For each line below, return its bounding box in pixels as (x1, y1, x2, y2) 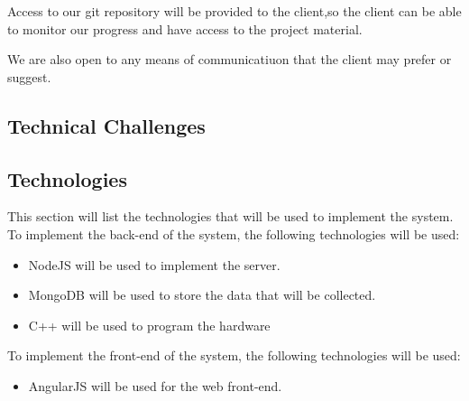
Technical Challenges (7, 111, 206, 139)
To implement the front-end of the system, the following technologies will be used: (7, 346, 461, 365)
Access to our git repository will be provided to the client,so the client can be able (7, 2, 462, 20)
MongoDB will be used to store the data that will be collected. (28, 285, 376, 304)
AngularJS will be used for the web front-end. (28, 376, 282, 395)
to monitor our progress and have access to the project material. (7, 19, 363, 38)
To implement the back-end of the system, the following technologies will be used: (7, 224, 460, 243)
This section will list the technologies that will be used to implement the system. (7, 207, 454, 226)
